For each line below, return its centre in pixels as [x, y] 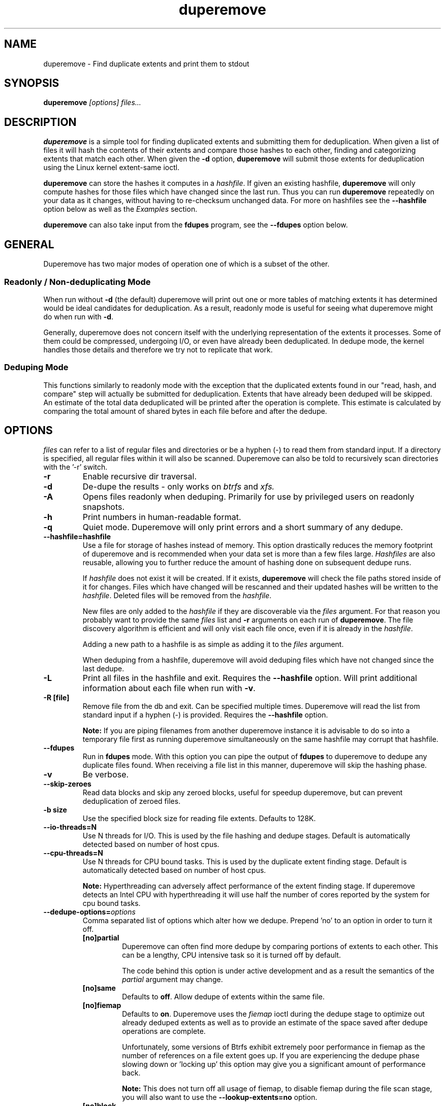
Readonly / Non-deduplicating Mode [77, 282]
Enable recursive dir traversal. [140, 477]
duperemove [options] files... [92, 103]
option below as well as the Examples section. [120, 209]
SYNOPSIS [32, 83]
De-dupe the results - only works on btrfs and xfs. [179, 487]
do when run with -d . [78, 316]
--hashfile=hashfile [77, 537]
